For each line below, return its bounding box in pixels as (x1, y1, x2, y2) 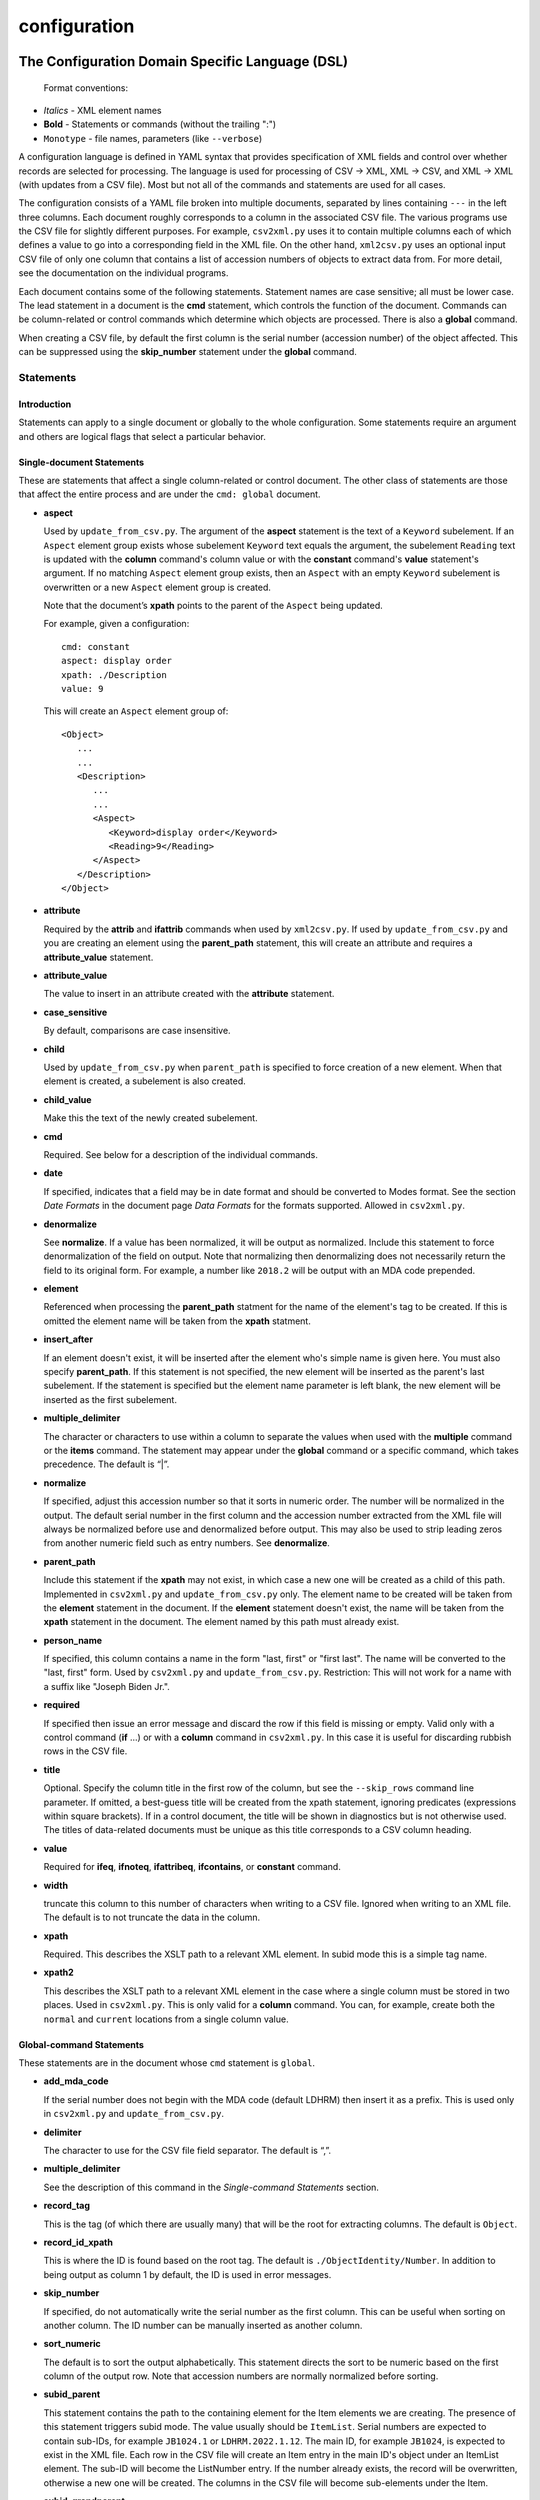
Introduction (18, 398, 72, 410)
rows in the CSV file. (43, 1745, 128, 1757)
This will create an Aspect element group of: (43, 705, 229, 717)
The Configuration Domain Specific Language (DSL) (18, 53, 349, 70)
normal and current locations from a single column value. (43, 2013, 289, 2025)
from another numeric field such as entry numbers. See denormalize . (43, 1537, 330, 1549)
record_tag (43, 2200, 90, 2212)
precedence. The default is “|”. (43, 1458, 170, 1470)
